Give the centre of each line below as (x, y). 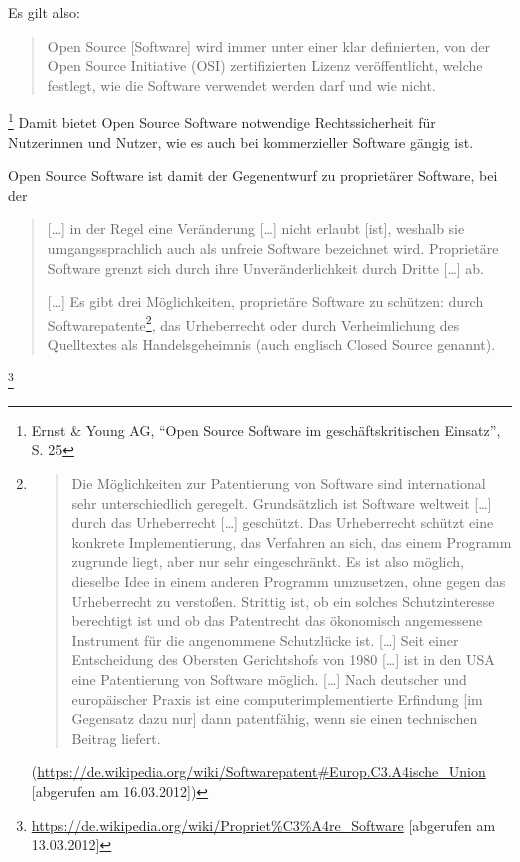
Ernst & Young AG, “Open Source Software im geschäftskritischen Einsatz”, (266, 429)
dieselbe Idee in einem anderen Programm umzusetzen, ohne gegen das (288, 581)
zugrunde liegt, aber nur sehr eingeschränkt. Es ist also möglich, (267, 561)
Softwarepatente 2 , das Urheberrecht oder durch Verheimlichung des (253, 323)
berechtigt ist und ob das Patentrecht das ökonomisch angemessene (277, 620)
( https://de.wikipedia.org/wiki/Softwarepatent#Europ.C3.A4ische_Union (258, 771)
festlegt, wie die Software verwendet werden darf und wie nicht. (241, 84)
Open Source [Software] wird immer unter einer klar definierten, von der (268, 45)
